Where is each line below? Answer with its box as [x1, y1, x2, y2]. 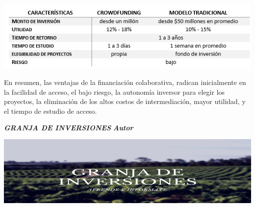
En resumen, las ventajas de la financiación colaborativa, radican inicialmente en [4, 77, 246, 87]
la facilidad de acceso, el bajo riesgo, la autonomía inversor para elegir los [4, 86, 225, 97]
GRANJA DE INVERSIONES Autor [4, 122, 133, 132]
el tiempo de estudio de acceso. [4, 106, 97, 116]
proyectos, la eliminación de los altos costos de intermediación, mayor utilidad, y [4, 96, 246, 106]
